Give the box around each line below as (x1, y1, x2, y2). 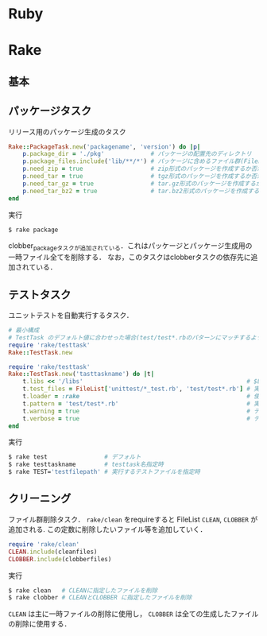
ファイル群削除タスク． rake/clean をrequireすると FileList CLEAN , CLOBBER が (8, 514, 258, 524)
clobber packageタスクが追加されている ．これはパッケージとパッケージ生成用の (8, 241, 253, 253)
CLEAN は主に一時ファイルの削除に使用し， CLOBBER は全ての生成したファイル (8, 609, 259, 619)
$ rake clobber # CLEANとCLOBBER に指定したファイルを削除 (8, 594, 192, 602)
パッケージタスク (8, 104, 92, 118)
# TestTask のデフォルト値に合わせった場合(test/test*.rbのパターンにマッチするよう (8, 333, 263, 342)
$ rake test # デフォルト (8, 453, 141, 461)
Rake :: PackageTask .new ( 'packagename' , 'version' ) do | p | (8, 142, 201, 151)
